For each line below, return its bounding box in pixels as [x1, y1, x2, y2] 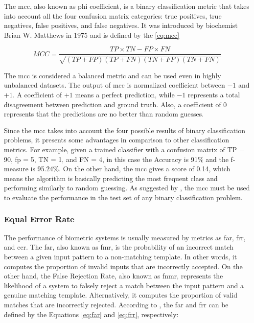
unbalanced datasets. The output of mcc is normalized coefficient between [4, 80, 225, 90]
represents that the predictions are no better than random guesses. [4, 109, 204, 119]
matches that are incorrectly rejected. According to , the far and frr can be [4, 299, 229, 309]
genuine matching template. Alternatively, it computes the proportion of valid [4, 290, 238, 300]
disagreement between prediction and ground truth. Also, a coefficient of [4, 99, 221, 109]
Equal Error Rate [4, 213, 74, 225]
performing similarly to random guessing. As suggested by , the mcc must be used [4, 183, 250, 193]
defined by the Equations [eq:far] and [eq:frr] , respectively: [4, 309, 179, 319]
